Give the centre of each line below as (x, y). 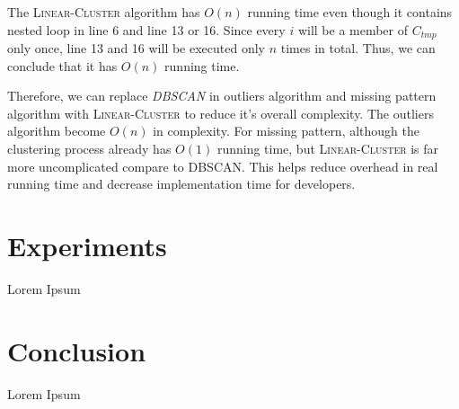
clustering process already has (89, 149)
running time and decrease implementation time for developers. (181, 184)
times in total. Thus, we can (358, 48)
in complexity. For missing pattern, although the (287, 131)
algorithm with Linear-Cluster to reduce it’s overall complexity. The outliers (221, 113)
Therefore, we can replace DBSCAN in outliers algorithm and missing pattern (222, 96)
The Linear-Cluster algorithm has (104, 12)
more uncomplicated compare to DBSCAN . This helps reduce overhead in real (223, 166)
